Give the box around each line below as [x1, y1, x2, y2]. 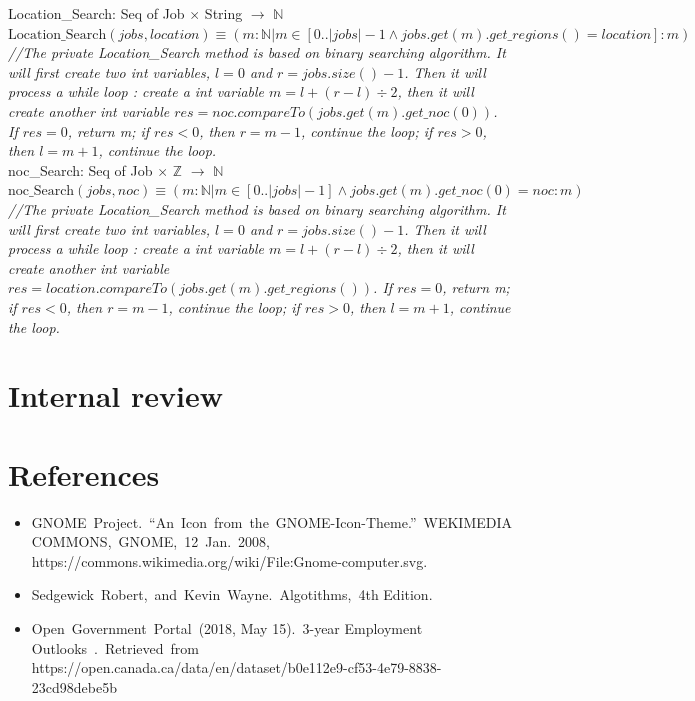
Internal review [8, 375, 223, 416]
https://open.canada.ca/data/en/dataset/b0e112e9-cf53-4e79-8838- [31, 657, 442, 678]
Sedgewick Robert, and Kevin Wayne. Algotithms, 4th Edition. [31, 584, 433, 605]
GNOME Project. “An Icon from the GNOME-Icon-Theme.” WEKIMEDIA [31, 511, 513, 532]
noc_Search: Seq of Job [8, 159, 153, 180]
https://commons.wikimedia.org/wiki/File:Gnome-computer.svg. [31, 550, 428, 571]
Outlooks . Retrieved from [31, 637, 199, 658]
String [204, 3, 243, 23]
